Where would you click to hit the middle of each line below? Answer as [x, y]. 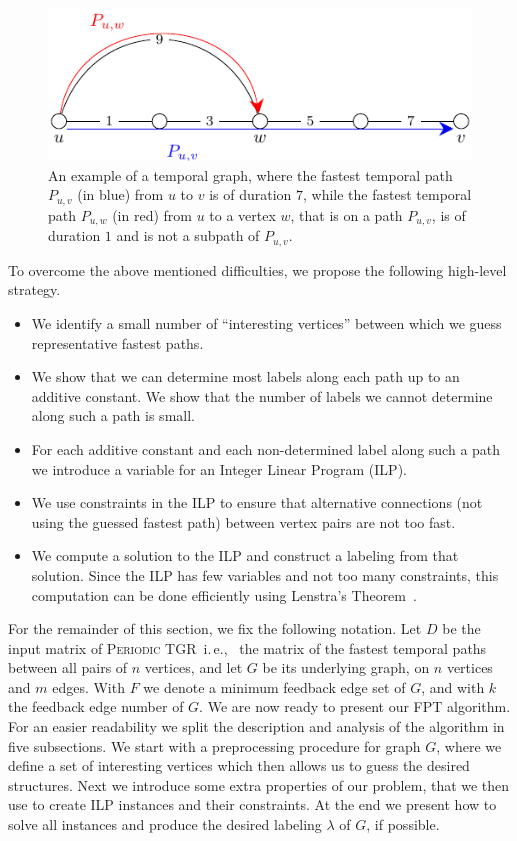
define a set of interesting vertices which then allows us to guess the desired [239, 765]
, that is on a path [346, 214]
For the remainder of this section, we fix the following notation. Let [215, 628]
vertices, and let [193, 667]
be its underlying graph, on [346, 667]
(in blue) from [120, 194]
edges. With [88, 686]
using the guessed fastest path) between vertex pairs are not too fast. [243, 521]
